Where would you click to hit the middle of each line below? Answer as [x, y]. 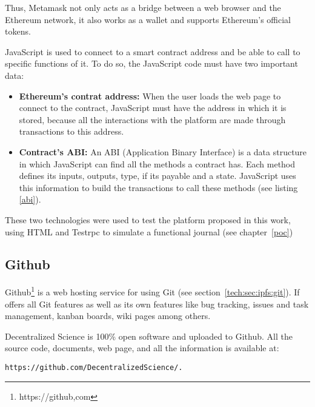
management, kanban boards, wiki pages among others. [108, 316]
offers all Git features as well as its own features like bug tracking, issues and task [157, 304]
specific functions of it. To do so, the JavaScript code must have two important [151, 63]
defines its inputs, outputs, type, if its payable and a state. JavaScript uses [157, 176]
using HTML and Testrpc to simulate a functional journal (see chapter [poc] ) [149, 231]
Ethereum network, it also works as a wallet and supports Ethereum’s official [148, 19]
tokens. [18, 31]
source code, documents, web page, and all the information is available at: [142, 348]
